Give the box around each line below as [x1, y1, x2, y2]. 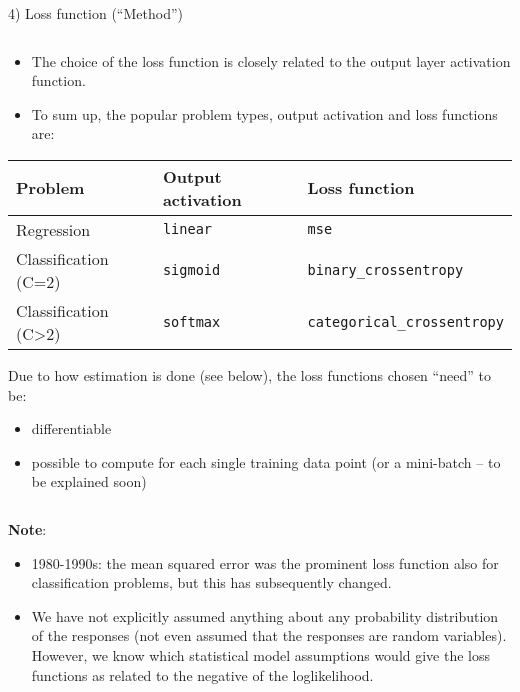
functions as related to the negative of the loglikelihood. [31, 664, 374, 685]
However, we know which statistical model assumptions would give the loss [31, 644, 491, 665]
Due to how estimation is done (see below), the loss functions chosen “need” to [8, 364, 491, 385]
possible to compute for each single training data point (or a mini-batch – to [31, 451, 501, 472]
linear [162, 221, 213, 238]
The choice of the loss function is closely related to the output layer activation [31, 50, 511, 71]
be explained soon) [31, 471, 147, 492]
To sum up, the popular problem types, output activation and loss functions [31, 103, 498, 124]
